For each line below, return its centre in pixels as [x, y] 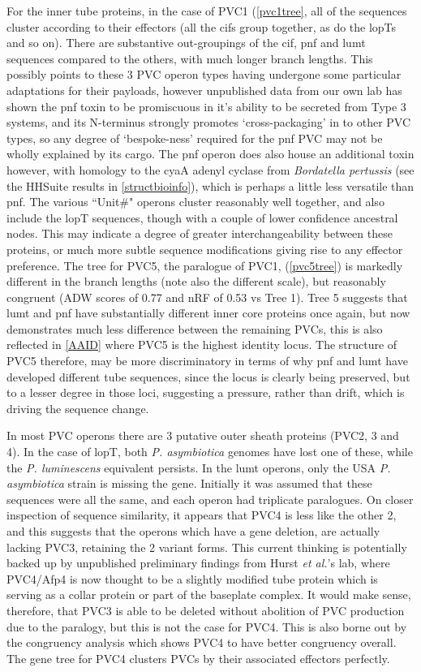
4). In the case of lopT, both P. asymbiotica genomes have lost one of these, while [210, 452]
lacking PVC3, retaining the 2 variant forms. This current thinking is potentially [207, 547]
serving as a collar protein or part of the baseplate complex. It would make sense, [209, 594]
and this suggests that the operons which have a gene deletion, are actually [193, 531]
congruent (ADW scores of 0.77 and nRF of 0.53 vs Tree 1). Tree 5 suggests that [207, 297]
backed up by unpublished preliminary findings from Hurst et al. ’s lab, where [198, 563]
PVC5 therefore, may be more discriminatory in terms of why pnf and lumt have [207, 361]
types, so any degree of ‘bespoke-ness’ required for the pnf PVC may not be [195, 138]
